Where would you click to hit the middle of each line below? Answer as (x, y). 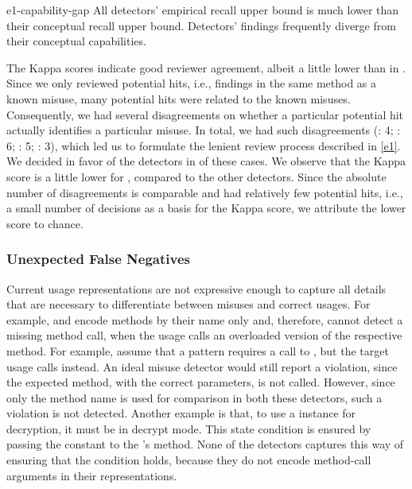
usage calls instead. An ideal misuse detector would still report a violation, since (202, 366)
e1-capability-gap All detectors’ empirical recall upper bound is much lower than (203, 10)
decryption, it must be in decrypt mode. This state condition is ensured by (189, 428)
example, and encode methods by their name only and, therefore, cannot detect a (205, 319)
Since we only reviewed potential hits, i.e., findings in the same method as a (192, 83)
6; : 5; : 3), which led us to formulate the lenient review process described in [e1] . (204, 145)
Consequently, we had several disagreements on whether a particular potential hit (205, 114)
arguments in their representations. (92, 475)
